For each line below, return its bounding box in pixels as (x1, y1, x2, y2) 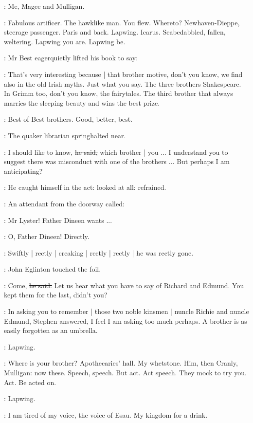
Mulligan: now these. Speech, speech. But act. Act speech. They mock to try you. (4, 368, 247, 378)
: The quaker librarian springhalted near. (4, 130, 126, 140)
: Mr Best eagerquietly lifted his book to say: (4, 53, 138, 63)
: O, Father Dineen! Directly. (4, 231, 90, 241)
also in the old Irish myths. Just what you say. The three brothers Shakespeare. (4, 78, 241, 89)
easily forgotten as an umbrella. (4, 325, 98, 335)
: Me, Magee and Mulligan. (4, 1, 85, 11)
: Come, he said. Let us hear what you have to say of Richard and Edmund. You (4, 280, 244, 290)
